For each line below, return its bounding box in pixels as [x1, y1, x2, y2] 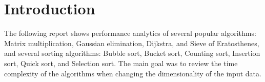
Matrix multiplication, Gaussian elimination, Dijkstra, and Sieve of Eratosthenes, [4, 37, 259, 48]
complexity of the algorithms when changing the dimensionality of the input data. [4, 68, 261, 78]
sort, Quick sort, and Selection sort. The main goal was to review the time [4, 57, 238, 68]
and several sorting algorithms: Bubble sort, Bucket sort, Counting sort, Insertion [4, 48, 260, 58]
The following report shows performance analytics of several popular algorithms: [4, 28, 256, 38]
